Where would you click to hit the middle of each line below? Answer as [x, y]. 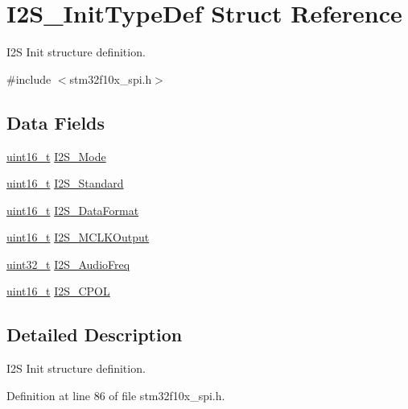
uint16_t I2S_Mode [56, 156]
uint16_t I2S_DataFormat [73, 210]
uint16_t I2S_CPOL [58, 291]
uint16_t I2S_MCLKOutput [78, 237]
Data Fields [56, 122]
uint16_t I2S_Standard [65, 183]
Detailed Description [95, 335]
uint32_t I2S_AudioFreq [68, 264]
